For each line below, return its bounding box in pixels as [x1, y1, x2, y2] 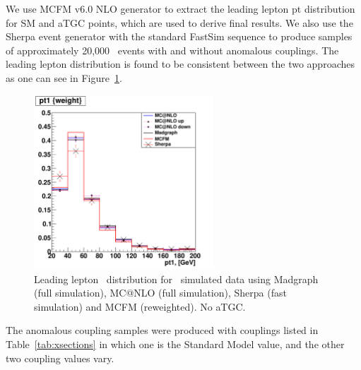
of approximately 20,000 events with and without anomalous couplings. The [6, 42, 339, 57]
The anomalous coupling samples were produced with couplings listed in [6, 323, 319, 338]
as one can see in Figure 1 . [6, 70, 122, 85]
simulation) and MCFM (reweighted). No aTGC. [34, 299, 246, 314]
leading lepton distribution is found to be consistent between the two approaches [6, 56, 355, 71]
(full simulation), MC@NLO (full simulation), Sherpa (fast [34, 285, 287, 300]
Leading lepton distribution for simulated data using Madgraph [34, 271, 319, 286]
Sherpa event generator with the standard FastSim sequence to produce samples [6, 29, 353, 44]
